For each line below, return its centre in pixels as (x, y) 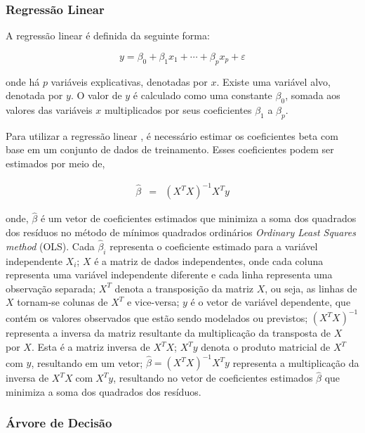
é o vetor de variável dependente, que (271, 302)
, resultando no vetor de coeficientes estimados (213, 378)
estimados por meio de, (55, 163)
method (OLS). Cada (50, 246)
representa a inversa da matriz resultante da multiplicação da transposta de (168, 333)
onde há (23, 81)
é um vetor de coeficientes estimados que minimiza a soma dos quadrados (198, 218)
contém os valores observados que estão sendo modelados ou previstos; (157, 317)
